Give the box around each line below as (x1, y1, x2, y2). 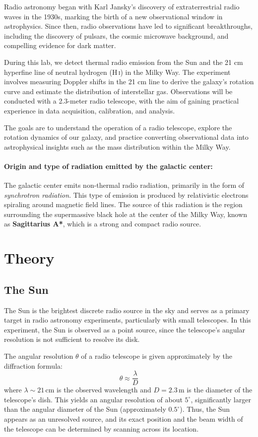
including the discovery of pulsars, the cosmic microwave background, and (4, 30, 229, 41)
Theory (4, 248, 55, 268)
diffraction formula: (4, 360, 63, 371)
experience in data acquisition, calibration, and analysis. (4, 105, 175, 115)
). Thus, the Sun (180, 404, 230, 414)
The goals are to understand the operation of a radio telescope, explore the (4, 122, 232, 132)
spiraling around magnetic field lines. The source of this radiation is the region (4, 199, 243, 210)
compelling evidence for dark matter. (4, 40, 116, 51)
